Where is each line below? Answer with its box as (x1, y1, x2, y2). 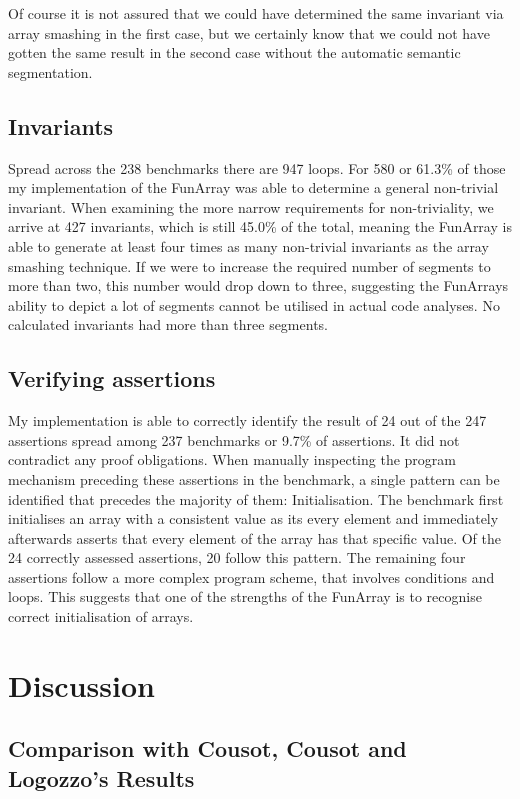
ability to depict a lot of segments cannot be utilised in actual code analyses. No (8, 294, 500, 315)
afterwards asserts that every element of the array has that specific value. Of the (8, 527, 501, 548)
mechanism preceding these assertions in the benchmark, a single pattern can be (8, 468, 500, 489)
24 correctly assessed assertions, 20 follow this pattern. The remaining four (8, 547, 466, 568)
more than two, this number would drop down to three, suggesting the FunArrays (8, 275, 509, 296)
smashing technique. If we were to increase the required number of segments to (8, 255, 491, 276)
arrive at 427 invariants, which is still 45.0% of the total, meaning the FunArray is (8, 216, 512, 237)
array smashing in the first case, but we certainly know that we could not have (8, 22, 490, 43)
